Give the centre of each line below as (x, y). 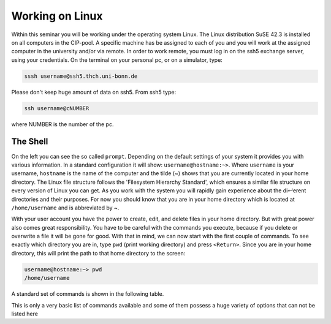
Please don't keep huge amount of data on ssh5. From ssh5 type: (94, 92)
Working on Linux (57, 16)
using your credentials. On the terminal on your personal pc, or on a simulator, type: (117, 60)
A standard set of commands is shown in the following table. (88, 294)
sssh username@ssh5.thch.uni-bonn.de (81, 76)
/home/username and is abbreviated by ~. (65, 208)
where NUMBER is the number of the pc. (63, 124)
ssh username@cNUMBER (57, 108)
